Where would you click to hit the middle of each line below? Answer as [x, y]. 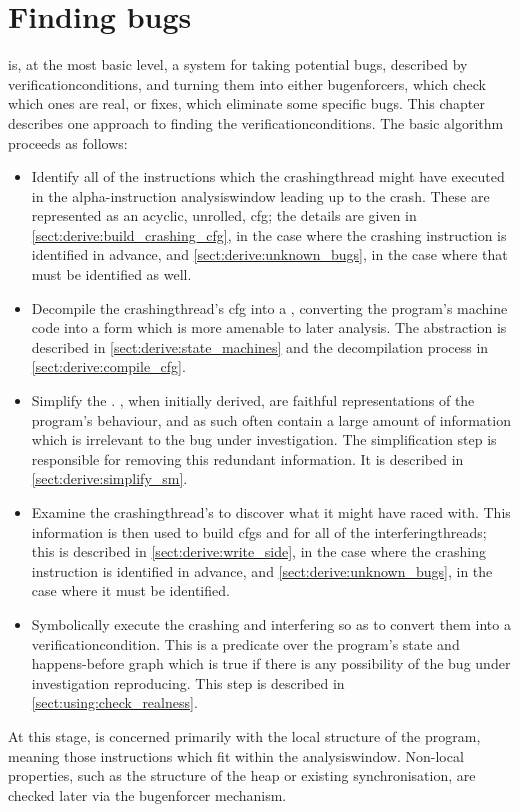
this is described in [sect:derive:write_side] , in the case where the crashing [258, 551]
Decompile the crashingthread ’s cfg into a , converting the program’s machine [269, 307]
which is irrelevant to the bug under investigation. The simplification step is [264, 439]
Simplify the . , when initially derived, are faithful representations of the [253, 400]
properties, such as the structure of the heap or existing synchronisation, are [242, 775]
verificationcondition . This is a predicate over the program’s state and [245, 643]
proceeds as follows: [68, 142]
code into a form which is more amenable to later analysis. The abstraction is [269, 327]
